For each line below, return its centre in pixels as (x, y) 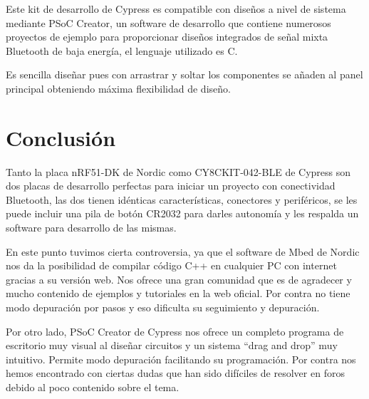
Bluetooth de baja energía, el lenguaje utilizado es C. (122, 50)
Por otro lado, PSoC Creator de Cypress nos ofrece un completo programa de (175, 331)
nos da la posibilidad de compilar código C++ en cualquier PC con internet (171, 265)
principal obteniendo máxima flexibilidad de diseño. (118, 88)
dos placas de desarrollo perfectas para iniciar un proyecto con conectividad (171, 186)
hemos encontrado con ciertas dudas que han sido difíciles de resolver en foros (175, 373)
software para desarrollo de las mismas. (91, 228)
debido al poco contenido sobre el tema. (93, 387)
